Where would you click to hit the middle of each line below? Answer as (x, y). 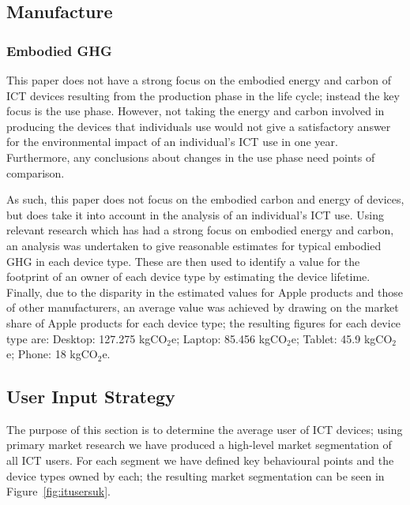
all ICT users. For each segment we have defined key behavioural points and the (200, 460)
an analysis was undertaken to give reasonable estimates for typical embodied (194, 245)
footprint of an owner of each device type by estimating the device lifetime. (188, 277)
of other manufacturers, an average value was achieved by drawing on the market (203, 307)
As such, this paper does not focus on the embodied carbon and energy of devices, (205, 199)
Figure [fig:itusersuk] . (58, 491)
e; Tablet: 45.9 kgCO (342, 338)
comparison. (36, 172)
